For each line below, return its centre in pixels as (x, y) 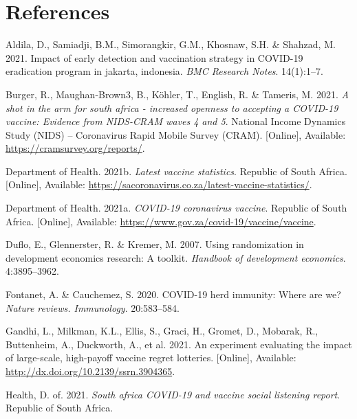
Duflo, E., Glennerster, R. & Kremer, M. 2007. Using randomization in (155, 244)
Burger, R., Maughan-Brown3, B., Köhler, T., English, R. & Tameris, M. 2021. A (177, 94)
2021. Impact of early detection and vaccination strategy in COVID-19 (154, 57)
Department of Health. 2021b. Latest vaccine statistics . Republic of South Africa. (176, 171)
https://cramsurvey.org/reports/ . (75, 148)
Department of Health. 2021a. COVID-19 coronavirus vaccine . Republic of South (176, 208)
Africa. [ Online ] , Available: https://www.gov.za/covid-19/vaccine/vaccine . (161, 221)
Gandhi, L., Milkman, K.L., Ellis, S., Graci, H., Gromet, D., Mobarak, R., (162, 331)
